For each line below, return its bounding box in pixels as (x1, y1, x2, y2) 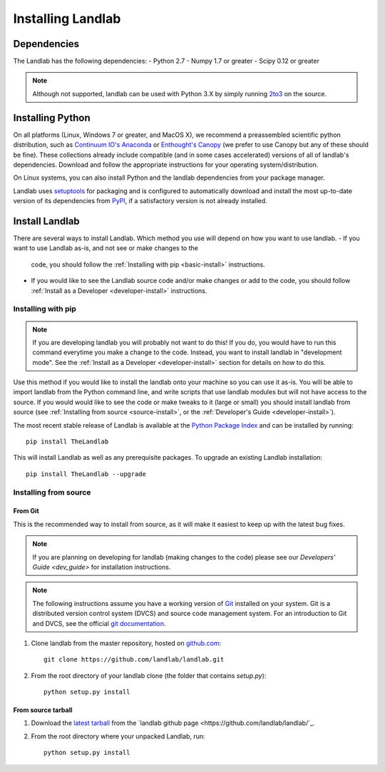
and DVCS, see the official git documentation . (32, 619, 167, 627)
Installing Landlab (13, 11, 121, 26)
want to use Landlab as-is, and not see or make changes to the (13, 244, 199, 252)
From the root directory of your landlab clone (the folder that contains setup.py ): (31, 671, 267, 680)
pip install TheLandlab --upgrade (26, 470, 146, 478)
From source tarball (13, 706, 73, 714)
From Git (13, 507, 39, 515)
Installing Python (13, 111, 91, 124)
